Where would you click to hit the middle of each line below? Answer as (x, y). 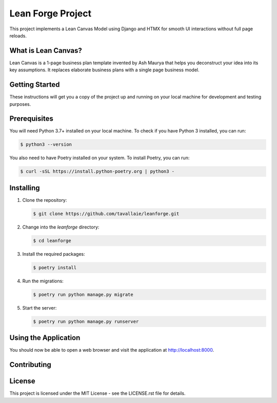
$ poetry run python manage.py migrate (83, 294)
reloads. (18, 35)
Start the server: (39, 308)
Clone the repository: (45, 200)
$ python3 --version (46, 145)
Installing (25, 188)
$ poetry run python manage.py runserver (86, 321)
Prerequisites (31, 119)
